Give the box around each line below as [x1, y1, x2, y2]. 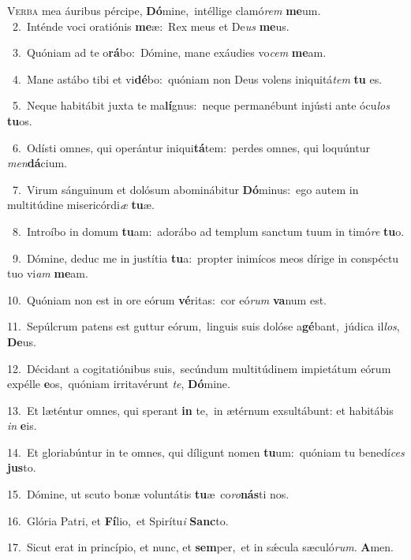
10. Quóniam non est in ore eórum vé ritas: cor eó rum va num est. [7, 291, 327, 308]
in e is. [7, 417, 37, 434]
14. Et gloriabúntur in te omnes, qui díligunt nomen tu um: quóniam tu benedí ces [7, 443, 405, 460]
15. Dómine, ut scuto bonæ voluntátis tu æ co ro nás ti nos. [7, 486, 290, 502]
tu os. [7, 112, 32, 129]
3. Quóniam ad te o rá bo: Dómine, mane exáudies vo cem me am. [12, 44, 327, 61]
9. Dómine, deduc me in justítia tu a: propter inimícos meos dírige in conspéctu [12, 249, 399, 266]
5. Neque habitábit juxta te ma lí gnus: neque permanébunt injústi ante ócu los [12, 97, 390, 114]
